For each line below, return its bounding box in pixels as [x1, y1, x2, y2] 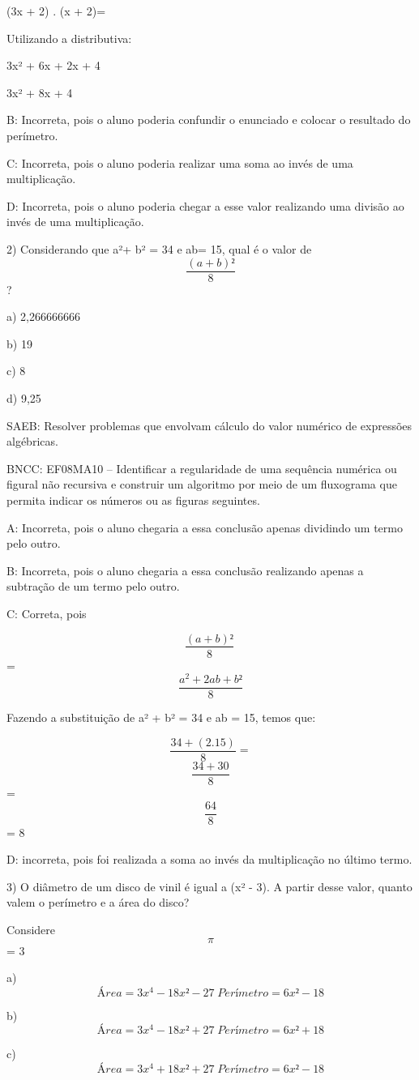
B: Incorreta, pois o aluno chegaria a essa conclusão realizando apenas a [6, 561, 364, 578]
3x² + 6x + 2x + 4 [6, 57, 100, 74]
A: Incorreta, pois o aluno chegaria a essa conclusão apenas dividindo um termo [6, 519, 403, 536]
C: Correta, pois [6, 604, 87, 621]
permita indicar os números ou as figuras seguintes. [6, 491, 260, 508]
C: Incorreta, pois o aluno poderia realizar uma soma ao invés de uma [6, 154, 353, 171]
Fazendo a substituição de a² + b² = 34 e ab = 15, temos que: [6, 709, 316, 726]
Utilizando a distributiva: [6, 29, 132, 46]
